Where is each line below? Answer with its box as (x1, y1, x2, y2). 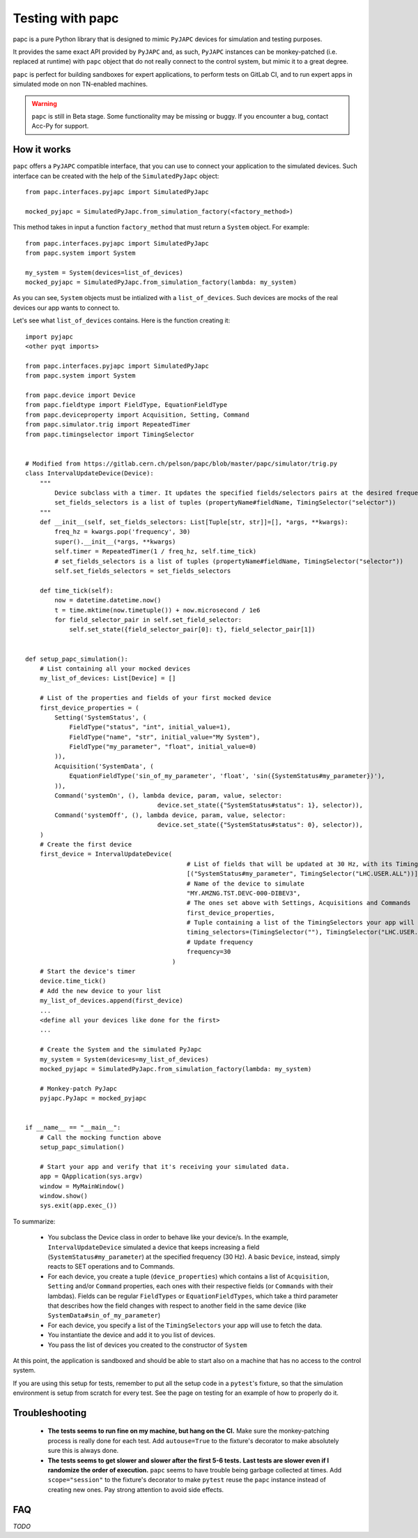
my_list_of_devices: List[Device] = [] (39, 674, 176, 682)
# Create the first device (39, 840, 132, 848)
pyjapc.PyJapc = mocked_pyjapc (39, 1094, 147, 1103)
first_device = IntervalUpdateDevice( (39, 850, 173, 858)
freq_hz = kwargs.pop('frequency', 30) (54, 528, 191, 536)
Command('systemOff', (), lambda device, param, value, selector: (54, 811, 286, 819)
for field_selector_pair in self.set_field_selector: (54, 615, 242, 624)
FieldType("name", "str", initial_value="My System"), (69, 733, 261, 741)
